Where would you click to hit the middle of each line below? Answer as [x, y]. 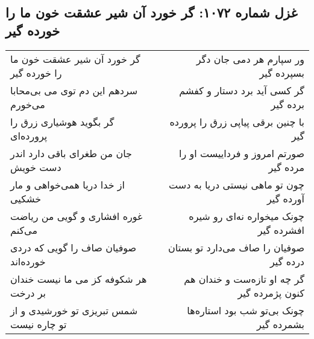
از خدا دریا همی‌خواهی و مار [68, 184]
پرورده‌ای [29, 135]
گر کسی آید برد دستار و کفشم [242, 90]
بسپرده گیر [282, 73]
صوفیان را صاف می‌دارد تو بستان [236, 247]
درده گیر [287, 261]
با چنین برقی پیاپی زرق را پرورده [237, 121]
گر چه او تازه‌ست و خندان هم [244, 279]
